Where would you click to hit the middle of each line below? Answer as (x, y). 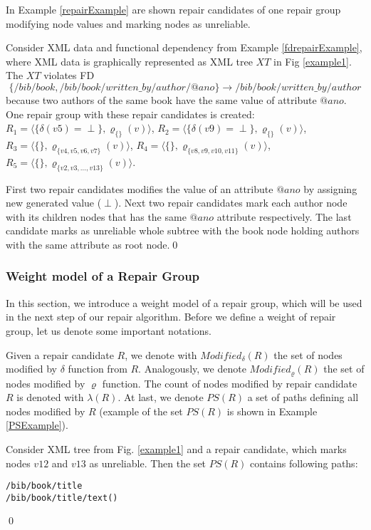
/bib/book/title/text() (62, 498)
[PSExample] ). (37, 425)
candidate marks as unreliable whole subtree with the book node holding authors (183, 230)
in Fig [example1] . (313, 61)
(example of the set (141, 411)
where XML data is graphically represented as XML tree (129, 61)
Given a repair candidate (60, 354)
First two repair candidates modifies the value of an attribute (140, 188)
